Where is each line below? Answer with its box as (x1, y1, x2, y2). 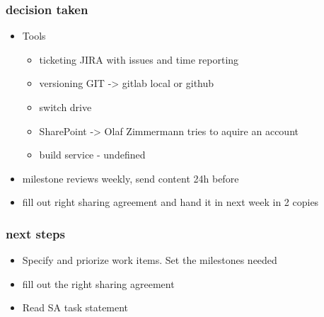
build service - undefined (39, 147, 146, 162)
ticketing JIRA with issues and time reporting (39, 52, 239, 67)
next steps (6, 224, 65, 242)
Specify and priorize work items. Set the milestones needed (22, 253, 277, 267)
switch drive (39, 100, 92, 114)
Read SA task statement (22, 300, 129, 315)
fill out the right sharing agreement (22, 276, 175, 291)
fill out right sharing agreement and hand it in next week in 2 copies (22, 195, 319, 209)
